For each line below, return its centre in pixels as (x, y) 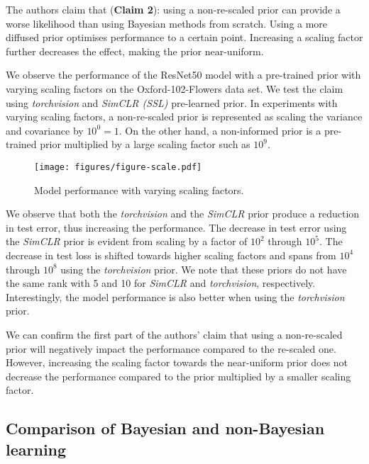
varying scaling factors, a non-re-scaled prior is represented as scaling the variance (184, 117)
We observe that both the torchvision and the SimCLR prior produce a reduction (183, 214)
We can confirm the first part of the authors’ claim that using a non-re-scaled (174, 334)
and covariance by (45, 130)
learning (36, 449)
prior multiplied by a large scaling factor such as (145, 144)
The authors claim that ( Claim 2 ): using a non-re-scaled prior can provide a (173, 9)
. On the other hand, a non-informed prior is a (220, 130)
